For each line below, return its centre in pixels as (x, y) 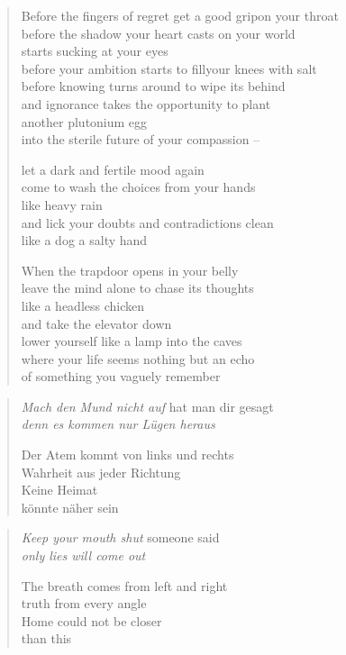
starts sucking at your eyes (95, 51)
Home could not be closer (91, 620)
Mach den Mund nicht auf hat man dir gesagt (147, 406)
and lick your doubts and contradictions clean (147, 222)
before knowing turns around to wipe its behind (153, 86)
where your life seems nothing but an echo (138, 358)
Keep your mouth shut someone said (120, 537)
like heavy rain (62, 204)
